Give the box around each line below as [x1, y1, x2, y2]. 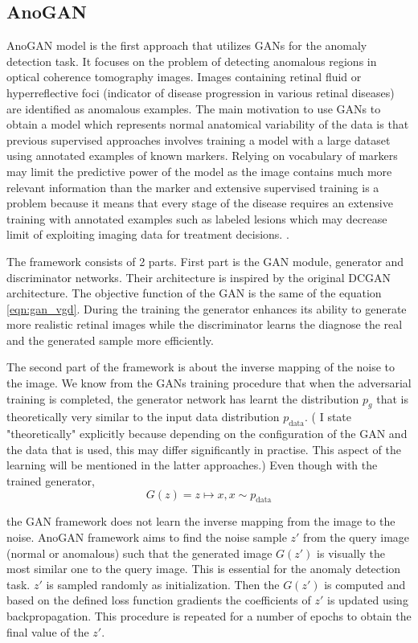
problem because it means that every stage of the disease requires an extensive [6, 195, 393, 211]
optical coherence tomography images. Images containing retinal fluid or [6, 68, 362, 85]
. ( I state [305, 408, 352, 425]
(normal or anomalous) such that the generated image [6, 544, 273, 561]
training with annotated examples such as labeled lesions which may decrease [6, 210, 387, 227]
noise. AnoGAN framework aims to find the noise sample [6, 529, 287, 546]
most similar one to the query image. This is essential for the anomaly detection [6, 560, 401, 577]
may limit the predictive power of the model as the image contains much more [6, 162, 392, 179]
